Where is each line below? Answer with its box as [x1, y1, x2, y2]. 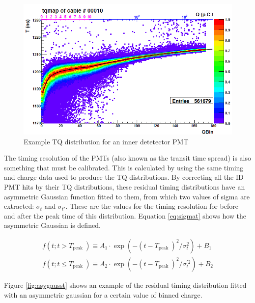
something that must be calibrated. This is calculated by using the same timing [4, 162, 244, 172]
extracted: [4, 201, 34, 211]
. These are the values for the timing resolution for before [65, 201, 238, 211]
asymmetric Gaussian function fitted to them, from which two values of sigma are [4, 191, 250, 201]
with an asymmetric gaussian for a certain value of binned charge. [4, 289, 202, 300]
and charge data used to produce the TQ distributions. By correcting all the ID [4, 172, 244, 182]
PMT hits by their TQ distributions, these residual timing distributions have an [4, 181, 245, 192]
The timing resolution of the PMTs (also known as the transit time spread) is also [4, 153, 251, 163]
